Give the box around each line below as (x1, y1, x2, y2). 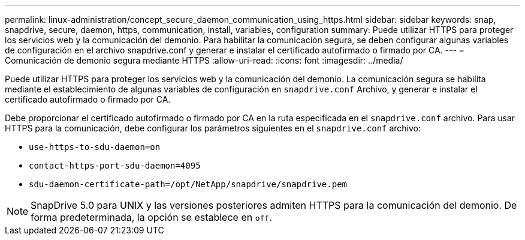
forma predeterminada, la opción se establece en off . (31, 211, 272, 223)
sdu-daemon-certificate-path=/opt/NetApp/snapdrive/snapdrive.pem (29, 179, 348, 189)
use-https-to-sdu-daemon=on (29, 142, 161, 152)
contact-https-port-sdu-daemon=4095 (29, 161, 201, 170)
